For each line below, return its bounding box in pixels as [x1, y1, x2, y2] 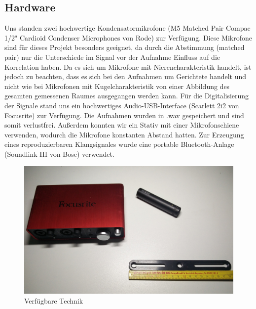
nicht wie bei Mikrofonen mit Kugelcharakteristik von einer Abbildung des [4, 81, 230, 91]
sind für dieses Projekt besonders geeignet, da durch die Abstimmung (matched [4, 42, 245, 52]
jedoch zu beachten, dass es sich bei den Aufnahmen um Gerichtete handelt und [4, 71, 247, 82]
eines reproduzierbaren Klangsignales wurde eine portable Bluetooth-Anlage [4, 139, 234, 149]
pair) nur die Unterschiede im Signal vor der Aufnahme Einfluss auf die [4, 51, 220, 62]
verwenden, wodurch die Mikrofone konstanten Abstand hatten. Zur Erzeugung [4, 129, 244, 139]
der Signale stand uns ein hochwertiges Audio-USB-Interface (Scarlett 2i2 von [4, 100, 239, 110]
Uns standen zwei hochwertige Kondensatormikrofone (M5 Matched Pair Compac [4, 23, 251, 33]
